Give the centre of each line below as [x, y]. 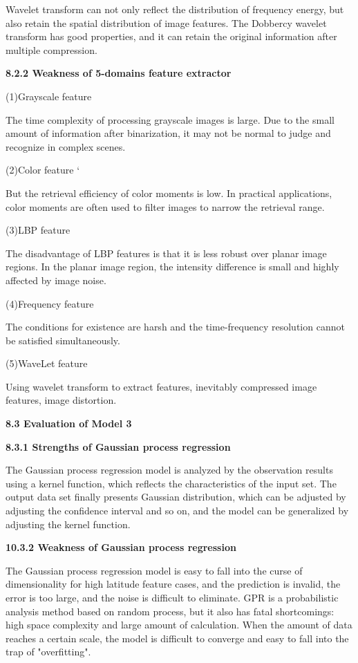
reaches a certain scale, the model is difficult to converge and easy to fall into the [177, 638]
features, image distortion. [61, 400]
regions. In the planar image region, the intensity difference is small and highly [172, 267]
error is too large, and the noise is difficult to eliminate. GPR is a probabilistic [172, 597]
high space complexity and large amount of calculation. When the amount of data [179, 625]
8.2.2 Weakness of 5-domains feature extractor [119, 73]
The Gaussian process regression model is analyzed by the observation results [169, 470]
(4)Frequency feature [50, 303]
